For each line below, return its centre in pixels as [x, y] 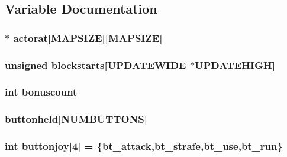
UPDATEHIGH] [235, 65]
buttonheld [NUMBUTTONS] [76, 119]
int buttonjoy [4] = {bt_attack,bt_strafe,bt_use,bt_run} [144, 146]
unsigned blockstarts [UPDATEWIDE [96, 65]
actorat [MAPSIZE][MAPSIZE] [88, 37]
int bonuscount [41, 92]
